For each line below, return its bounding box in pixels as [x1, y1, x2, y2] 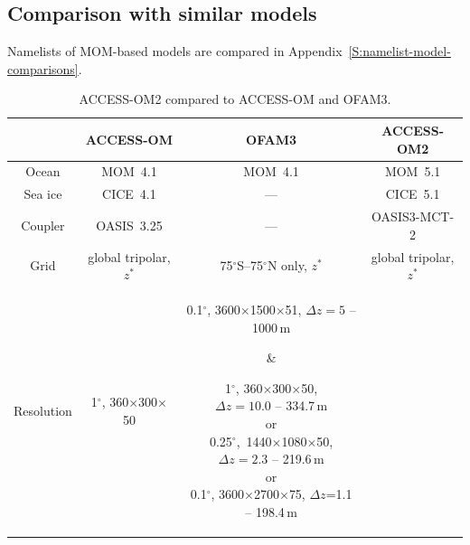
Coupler [21, 215, 65, 234]
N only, [267, 256, 307, 275]
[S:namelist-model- [348, 42, 451, 61]
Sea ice [23, 184, 62, 203]
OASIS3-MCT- [371, 207, 455, 226]
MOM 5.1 [384, 162, 441, 181]
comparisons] [7, 59, 79, 78]
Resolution [14, 400, 72, 419]
